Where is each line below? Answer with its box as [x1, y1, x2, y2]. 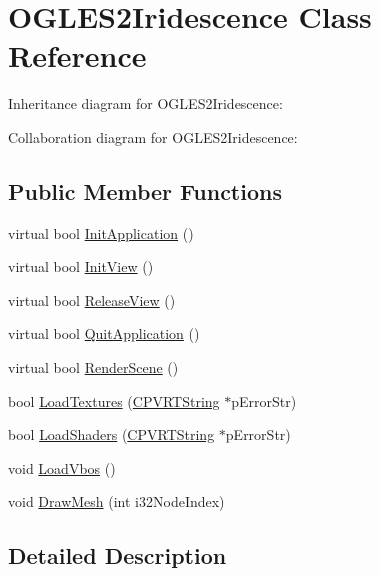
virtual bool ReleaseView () [8, 289, 176, 310]
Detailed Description [8, 540, 227, 571]
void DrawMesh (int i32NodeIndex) [8, 491, 225, 512]
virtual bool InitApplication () [8, 222, 194, 243]
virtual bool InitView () [8, 256, 154, 277]
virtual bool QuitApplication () [8, 323, 200, 344]
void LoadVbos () [8, 457, 116, 478]
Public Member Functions [8, 175, 282, 206]
